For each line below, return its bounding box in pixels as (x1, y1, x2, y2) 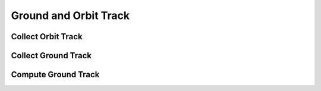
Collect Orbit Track (11, 32, 83, 42)
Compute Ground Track (11, 70, 100, 80)
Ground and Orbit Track (11, 9, 130, 22)
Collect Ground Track (11, 51, 92, 61)
